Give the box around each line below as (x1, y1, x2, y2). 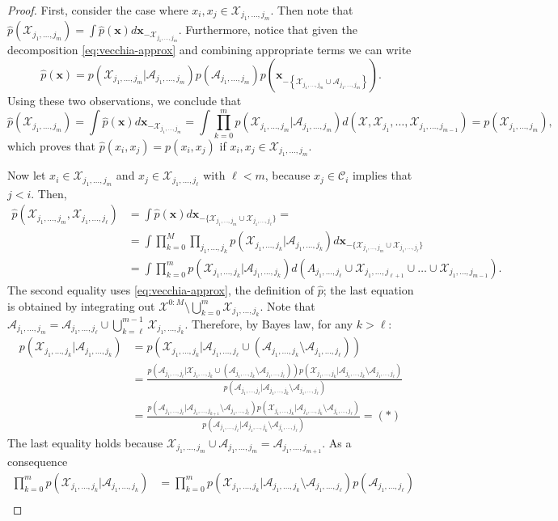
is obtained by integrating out (7, 297, 155, 314)
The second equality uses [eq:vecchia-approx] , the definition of (7, 281, 315, 298)
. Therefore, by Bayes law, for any (184, 315, 353, 332)
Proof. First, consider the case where (7, 2, 188, 18)
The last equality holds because (7, 434, 163, 451)
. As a (322, 434, 352, 451)
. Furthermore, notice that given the (178, 21, 357, 38)
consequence (7, 453, 68, 470)
